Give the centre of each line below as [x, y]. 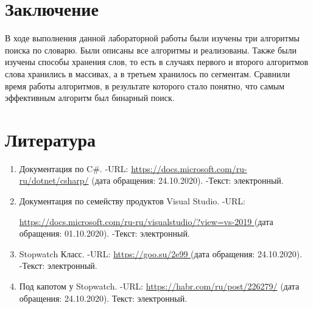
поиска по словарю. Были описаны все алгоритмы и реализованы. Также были [151, 50]
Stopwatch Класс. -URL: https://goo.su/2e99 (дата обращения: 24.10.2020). [161, 253]
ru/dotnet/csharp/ [54, 180]
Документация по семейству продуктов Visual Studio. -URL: [132, 201]
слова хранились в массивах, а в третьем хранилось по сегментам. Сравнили [147, 73]
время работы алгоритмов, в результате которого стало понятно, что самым [145, 85]
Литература [50, 139]
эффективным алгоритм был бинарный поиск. [90, 98]
